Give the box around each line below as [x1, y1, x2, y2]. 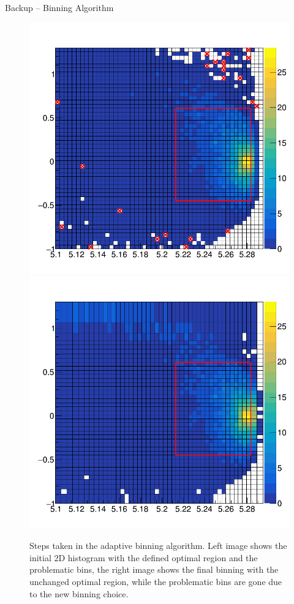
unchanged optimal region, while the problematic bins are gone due [29, 575, 282, 587]
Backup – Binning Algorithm [5, 1, 114, 13]
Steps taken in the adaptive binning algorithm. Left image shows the [29, 539, 287, 552]
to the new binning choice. [29, 587, 129, 600]
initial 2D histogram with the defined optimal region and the [29, 551, 258, 564]
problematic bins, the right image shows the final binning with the [29, 563, 279, 576]
